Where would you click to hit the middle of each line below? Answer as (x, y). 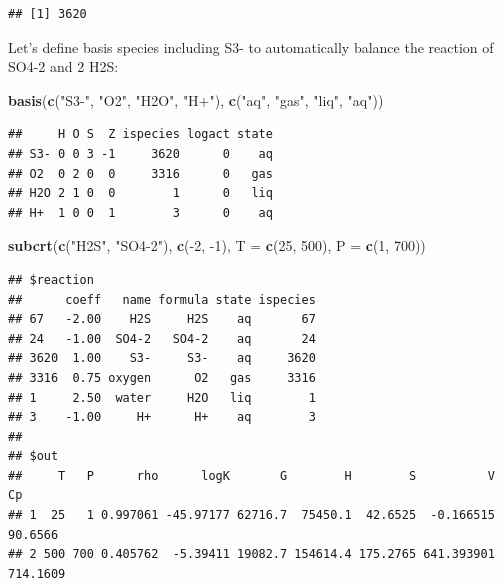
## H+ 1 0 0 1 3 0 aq (140, 212)
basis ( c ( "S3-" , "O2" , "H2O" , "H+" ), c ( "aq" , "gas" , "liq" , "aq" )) (196, 99)
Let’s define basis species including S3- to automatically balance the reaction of (251, 46)
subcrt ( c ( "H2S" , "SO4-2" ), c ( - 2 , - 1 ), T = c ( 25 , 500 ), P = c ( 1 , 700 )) (217, 245)
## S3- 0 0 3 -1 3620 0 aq (140, 153)
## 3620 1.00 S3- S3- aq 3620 (162, 358)
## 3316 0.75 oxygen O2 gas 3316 (162, 377)
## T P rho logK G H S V (251, 475)
